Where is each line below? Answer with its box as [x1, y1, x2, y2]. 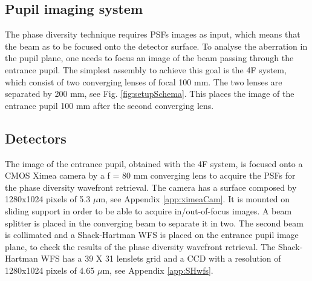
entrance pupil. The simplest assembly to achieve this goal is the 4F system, [5, 63, 287, 76]
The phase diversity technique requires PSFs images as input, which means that [5, 28, 301, 41]
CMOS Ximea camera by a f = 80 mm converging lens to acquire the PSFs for [5, 169, 296, 182]
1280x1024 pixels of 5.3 [5, 193, 91, 205]
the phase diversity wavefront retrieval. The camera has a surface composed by [5, 180, 297, 193]
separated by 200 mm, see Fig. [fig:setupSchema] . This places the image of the [5, 87, 294, 100]
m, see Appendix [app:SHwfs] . [102, 263, 213, 276]
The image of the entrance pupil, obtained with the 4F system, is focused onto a [5, 157, 303, 170]
